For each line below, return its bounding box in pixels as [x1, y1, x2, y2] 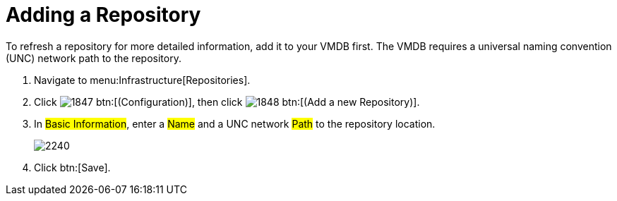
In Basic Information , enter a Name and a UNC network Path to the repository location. [34, 117, 436, 130]
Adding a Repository [6, 3, 201, 27]
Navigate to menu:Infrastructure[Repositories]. [34, 73, 251, 86]
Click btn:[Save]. [34, 161, 111, 173]
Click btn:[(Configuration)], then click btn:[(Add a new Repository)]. [34, 95, 420, 108]
